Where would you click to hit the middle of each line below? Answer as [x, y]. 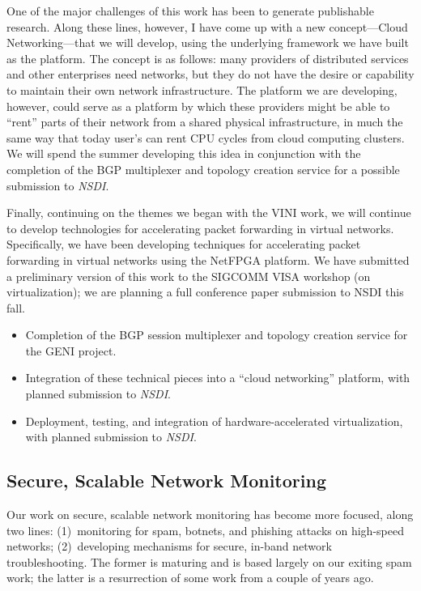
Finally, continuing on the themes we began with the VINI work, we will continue [209, 213]
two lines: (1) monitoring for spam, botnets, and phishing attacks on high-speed [205, 530]
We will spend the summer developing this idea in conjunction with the [184, 153]
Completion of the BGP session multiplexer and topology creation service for [217, 335]
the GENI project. [71, 350]
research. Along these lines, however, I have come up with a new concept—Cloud [207, 26]
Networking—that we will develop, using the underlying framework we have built [208, 43]
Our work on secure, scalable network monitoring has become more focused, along [210, 514]
